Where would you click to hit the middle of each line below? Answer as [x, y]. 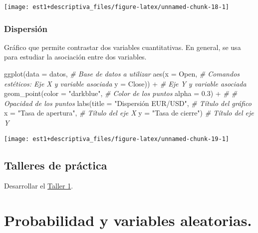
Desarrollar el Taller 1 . [39, 186]
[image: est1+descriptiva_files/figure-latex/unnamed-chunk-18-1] [117, 7]
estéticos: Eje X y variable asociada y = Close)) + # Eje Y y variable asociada [125, 83]
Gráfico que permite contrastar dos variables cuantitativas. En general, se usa [123, 47]
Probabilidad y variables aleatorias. [128, 220]
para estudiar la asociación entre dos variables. [75, 57]
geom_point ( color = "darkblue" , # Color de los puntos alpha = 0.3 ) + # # [121, 93]
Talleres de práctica [56, 165]
